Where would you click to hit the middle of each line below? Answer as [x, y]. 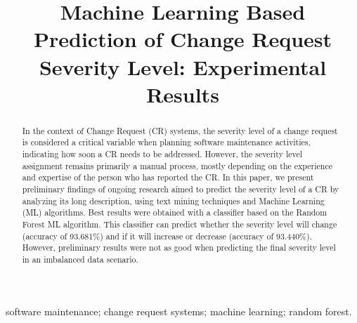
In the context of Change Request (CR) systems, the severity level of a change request [180, 130]
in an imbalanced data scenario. [80, 259]
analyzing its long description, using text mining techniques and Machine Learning [173, 200]
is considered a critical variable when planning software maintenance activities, [166, 142]
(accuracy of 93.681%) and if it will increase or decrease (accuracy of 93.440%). [167, 236]
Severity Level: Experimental [183, 66]
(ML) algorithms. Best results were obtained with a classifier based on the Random [175, 212]
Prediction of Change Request [183, 39]
